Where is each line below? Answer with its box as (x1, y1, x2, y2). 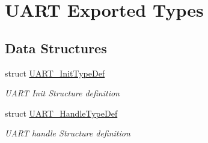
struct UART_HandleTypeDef (5, 107, 118, 119)
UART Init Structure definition (5, 87, 120, 99)
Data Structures (5, 38, 107, 57)
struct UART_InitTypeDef (5, 66, 105, 79)
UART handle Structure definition (5, 127, 130, 139)
